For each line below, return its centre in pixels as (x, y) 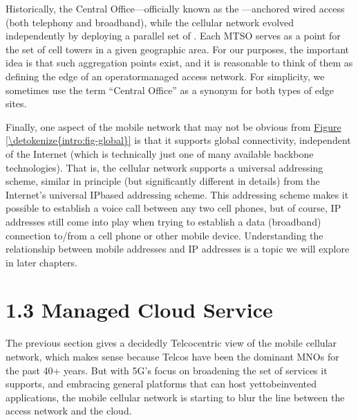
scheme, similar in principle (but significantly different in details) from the (163, 181)
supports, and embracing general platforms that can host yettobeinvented (161, 384)
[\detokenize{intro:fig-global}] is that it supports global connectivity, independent (178, 140)
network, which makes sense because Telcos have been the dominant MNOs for (172, 356)
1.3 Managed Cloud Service (139, 310)
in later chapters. (41, 262)
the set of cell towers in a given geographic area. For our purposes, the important (177, 49)
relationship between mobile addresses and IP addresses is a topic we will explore (178, 249)
